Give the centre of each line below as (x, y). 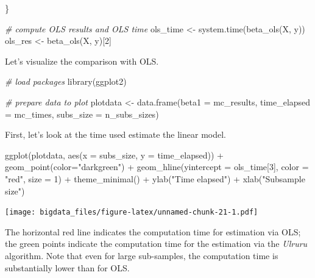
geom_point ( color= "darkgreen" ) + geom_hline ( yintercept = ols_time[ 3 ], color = (157, 167)
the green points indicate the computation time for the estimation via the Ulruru (156, 244)
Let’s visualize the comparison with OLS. (82, 61)
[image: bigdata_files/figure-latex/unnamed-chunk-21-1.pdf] (132, 212)
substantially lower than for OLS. (67, 267)
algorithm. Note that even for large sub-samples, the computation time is (142, 255)
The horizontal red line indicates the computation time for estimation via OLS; (153, 231)
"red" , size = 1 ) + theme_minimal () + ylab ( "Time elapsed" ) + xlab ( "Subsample (155, 178)
